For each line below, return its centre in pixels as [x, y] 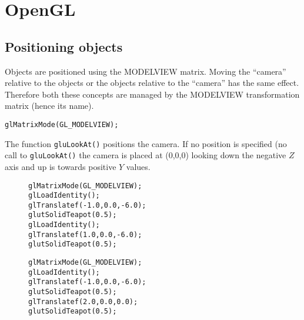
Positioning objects [64, 46]
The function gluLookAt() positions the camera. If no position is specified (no [146, 143]
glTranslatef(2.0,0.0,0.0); [83, 301]
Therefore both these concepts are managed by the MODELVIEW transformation [152, 94]
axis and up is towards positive [61, 166]
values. [138, 166]
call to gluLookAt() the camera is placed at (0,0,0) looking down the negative [146, 155]
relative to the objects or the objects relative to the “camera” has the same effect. [152, 83]
